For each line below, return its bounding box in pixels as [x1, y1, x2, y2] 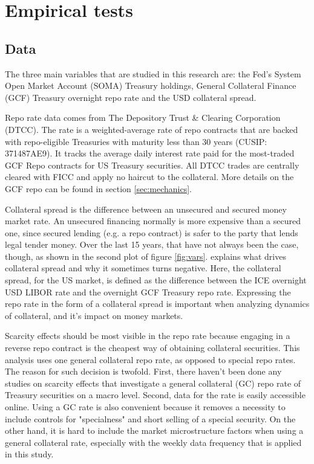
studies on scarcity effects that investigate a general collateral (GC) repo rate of [5, 376, 301, 389]
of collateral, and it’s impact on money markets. [5, 309, 183, 321]
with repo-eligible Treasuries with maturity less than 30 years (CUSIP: [5, 135, 267, 147]
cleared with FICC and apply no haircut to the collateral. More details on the [5, 170, 294, 183]
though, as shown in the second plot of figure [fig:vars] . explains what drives [5, 250, 286, 262]
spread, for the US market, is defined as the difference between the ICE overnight [5, 274, 307, 286]
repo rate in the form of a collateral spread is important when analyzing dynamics [5, 297, 310, 310]
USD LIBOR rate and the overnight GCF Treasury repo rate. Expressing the [5, 285, 291, 298]
